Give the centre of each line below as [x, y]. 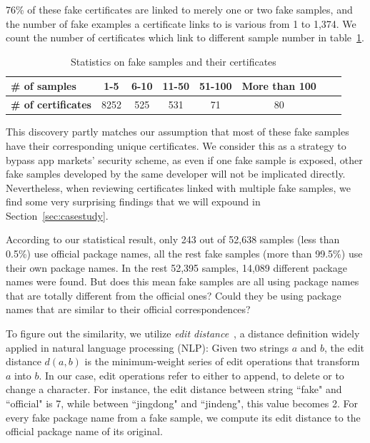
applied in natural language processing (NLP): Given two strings [147, 347]
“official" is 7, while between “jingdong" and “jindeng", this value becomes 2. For [182, 403]
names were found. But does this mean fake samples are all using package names [182, 281]
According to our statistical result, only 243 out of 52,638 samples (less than [173, 239]
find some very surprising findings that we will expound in [133, 202]
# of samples [44, 86]
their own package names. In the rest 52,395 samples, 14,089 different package [176, 267]
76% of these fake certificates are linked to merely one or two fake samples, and [179, 9]
